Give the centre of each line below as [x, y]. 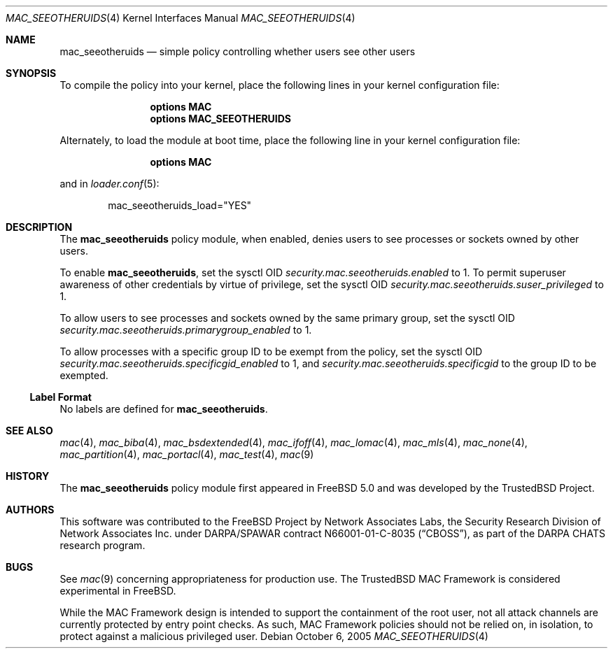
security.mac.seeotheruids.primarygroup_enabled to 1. [186, 330]
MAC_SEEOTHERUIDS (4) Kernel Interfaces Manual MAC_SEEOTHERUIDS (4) [181, 18]
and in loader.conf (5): [110, 184]
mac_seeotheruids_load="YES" [180, 205]
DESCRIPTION [39, 227]
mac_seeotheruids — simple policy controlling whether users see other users [238, 51]
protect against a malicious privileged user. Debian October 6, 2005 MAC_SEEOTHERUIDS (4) [274, 636]
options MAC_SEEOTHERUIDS [221, 119]
